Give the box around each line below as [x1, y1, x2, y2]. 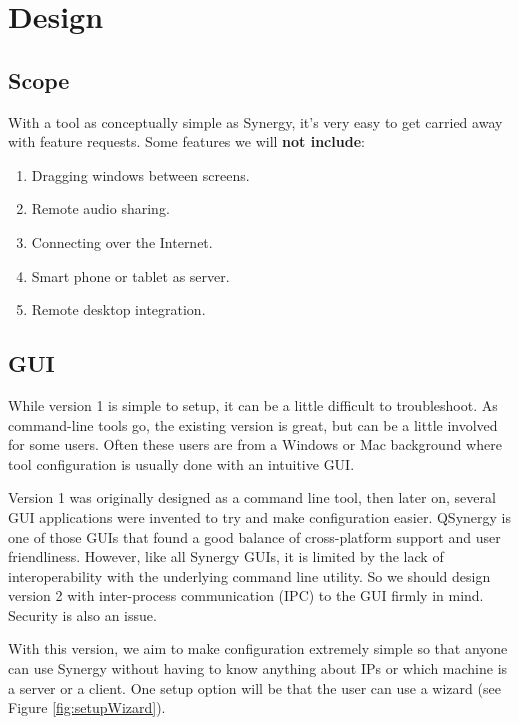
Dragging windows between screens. [31, 164, 250, 185]
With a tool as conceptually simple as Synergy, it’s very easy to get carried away [8, 111, 503, 132]
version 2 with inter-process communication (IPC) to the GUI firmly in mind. [8, 585, 484, 606]
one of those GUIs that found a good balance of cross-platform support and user [8, 526, 501, 547]
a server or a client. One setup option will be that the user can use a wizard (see [8, 677, 501, 698]
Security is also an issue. [8, 604, 157, 625]
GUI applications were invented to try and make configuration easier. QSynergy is [8, 506, 511, 527]
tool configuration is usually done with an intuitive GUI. [8, 453, 355, 474]
